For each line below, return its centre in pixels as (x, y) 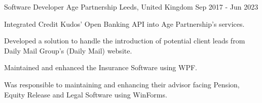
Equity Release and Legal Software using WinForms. (86, 94)
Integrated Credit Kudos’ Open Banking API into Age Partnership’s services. (124, 23)
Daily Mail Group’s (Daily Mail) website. (68, 50)
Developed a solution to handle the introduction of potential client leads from (125, 41)
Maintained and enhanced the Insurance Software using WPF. (101, 67)
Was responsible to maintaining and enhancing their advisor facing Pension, (122, 84)
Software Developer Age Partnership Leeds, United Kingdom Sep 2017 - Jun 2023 (131, 7)
